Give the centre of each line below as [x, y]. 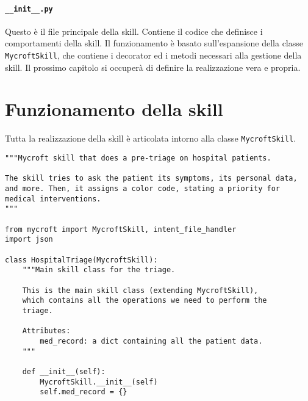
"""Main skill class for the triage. [99, 270]
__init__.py [29, 9]
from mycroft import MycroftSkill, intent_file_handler [121, 229]
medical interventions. [53, 199]
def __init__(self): [64, 371]
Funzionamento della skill [114, 109]
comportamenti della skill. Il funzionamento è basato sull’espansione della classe [154, 43]
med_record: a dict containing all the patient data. [151, 341]
